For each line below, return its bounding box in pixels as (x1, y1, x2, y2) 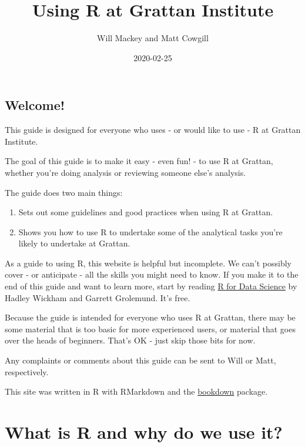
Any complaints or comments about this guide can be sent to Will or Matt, (5, 354, 276, 366)
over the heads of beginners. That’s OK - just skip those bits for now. (5, 334, 256, 346)
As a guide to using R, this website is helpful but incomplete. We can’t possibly (5, 256, 292, 269)
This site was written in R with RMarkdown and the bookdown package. (5, 385, 268, 398)
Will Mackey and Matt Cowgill (97, 32, 209, 44)
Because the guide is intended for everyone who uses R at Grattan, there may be (5, 311, 296, 323)
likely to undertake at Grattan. (18, 237, 130, 249)
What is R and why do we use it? (5, 420, 283, 443)
